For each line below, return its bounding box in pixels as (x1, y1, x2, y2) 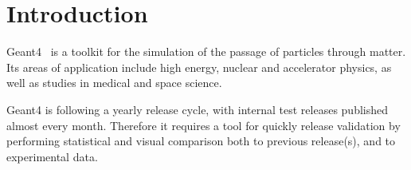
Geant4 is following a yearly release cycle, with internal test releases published (6, 101, 389, 117)
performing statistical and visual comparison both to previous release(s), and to (6, 132, 396, 149)
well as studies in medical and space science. (6, 74, 222, 91)
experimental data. (6, 148, 98, 164)
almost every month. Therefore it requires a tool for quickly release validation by (6, 117, 401, 133)
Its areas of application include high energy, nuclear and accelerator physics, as (6, 58, 392, 75)
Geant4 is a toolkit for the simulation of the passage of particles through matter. (6, 43, 406, 60)
